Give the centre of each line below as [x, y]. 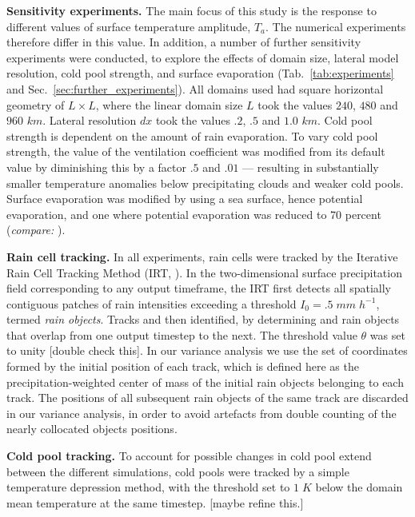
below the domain [359, 487]
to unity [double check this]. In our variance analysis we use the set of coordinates [207, 350]
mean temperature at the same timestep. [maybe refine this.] [155, 502]
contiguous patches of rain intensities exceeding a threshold [152, 303]
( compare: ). [36, 230]
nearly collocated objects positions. [92, 429]
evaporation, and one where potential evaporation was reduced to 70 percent [194, 214]
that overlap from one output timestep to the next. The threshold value [182, 334]
